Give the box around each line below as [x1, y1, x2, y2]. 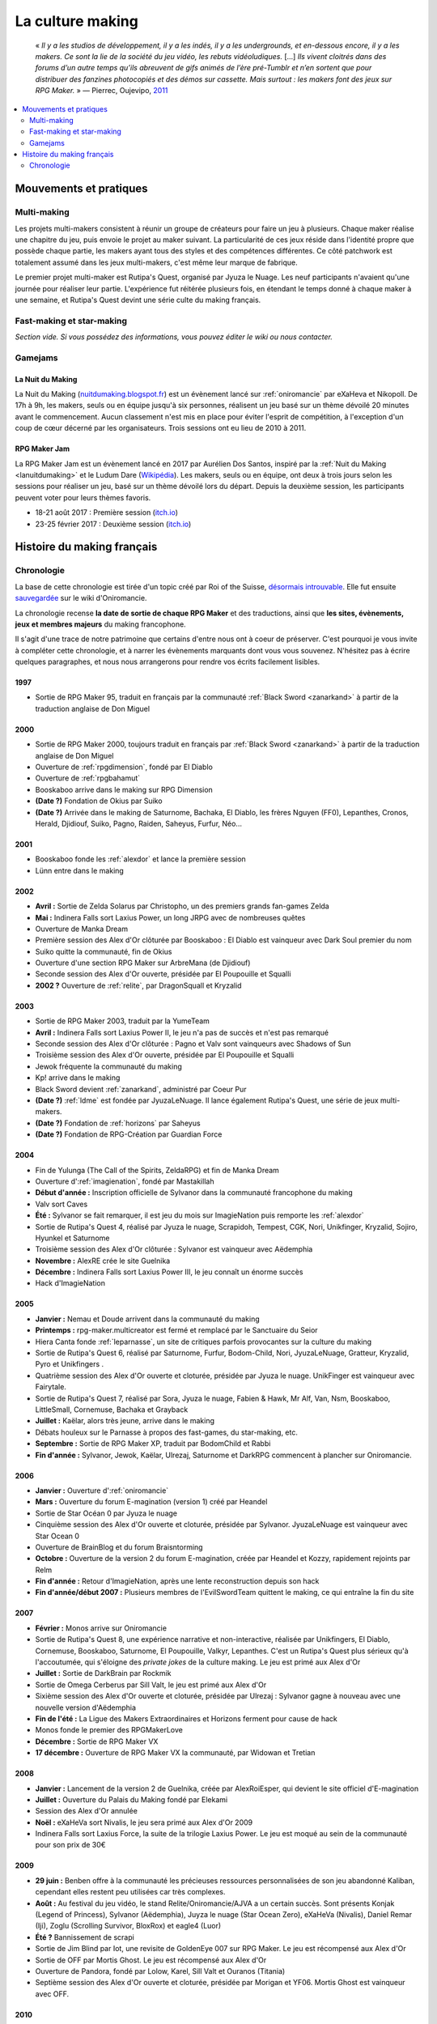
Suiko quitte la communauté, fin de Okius [35, 946, 172, 956]
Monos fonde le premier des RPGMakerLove [35, 1725, 184, 1735]
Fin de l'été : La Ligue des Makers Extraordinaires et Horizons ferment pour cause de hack [35, 1713, 337, 1724]
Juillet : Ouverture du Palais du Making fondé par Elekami [35, 1794, 228, 1805]
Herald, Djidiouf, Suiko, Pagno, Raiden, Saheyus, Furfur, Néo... [35, 819, 243, 828]
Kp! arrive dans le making [35, 1073, 121, 1082]
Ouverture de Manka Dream [35, 924, 129, 933]
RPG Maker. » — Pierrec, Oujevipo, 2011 [35, 86, 168, 96]
